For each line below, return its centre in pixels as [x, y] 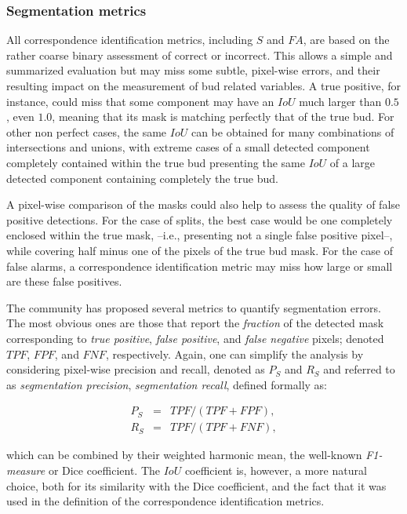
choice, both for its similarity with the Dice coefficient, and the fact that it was [196, 485]
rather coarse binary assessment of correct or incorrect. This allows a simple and [200, 55]
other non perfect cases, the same [87, 131]
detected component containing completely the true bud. [142, 178]
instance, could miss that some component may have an [140, 101]
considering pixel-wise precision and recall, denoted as [136, 369]
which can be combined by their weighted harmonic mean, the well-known [184, 455]
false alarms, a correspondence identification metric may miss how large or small [200, 266]
